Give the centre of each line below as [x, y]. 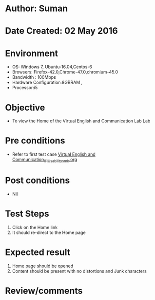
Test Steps [27, 214]
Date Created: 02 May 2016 [61, 31]
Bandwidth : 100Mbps [34, 77]
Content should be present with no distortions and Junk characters [79, 271]
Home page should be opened [43, 266]
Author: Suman [37, 9]
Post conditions [38, 180]
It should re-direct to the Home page [49, 232]
